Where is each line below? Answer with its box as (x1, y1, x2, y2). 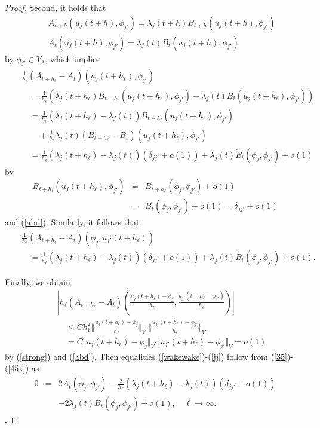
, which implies (45, 52, 100, 65)
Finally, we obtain (5, 275, 70, 288)
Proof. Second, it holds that (5, 1, 106, 13)
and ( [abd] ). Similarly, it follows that (5, 216, 140, 228)
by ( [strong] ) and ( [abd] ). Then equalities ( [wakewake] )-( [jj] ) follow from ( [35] (5, 350, 287, 362)
